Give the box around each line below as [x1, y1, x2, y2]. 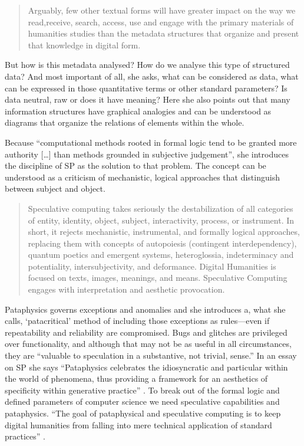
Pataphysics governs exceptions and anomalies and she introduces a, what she [5, 303, 286, 315]
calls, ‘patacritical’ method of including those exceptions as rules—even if [5, 314, 270, 327]
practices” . [5, 430, 45, 442]
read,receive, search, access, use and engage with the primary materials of [28, 15, 294, 28]
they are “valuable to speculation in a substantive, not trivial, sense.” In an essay [5, 349, 297, 362]
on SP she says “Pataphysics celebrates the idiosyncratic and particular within [5, 360, 288, 373]
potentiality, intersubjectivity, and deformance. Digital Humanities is [28, 260, 276, 272]
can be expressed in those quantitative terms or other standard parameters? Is [5, 81, 288, 94]
